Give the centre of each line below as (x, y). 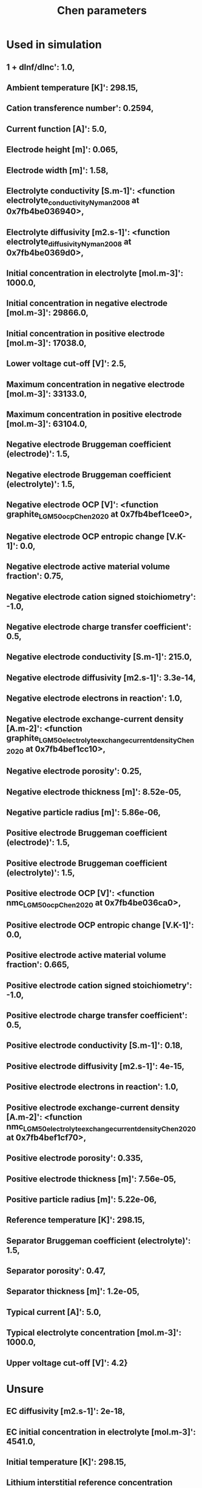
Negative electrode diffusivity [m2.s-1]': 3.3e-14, (101, 678)
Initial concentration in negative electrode (87, 303)
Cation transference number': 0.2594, (80, 108)
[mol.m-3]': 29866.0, (48, 313)
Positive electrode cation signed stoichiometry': (99, 985)
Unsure (25, 1389)
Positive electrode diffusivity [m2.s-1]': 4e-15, (96, 1066)
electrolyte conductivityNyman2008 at (73, 201)
